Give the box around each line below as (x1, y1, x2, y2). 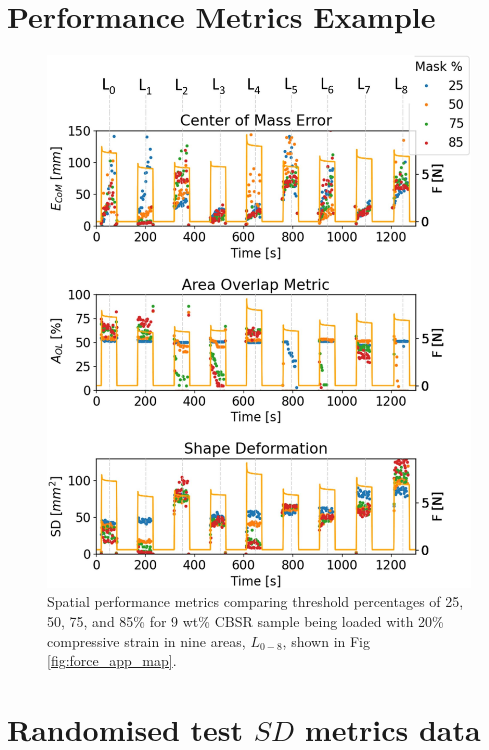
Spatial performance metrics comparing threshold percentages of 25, (47, 591, 464, 612)
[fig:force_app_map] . (47, 650, 177, 671)
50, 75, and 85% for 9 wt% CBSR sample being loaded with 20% (47, 611, 444, 632)
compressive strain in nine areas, (47, 630, 246, 651)
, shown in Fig (282, 630, 370, 651)
